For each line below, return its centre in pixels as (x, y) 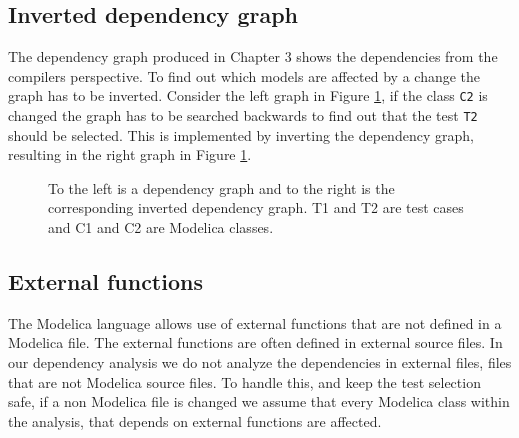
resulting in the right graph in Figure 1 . (130, 154)
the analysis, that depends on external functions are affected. (195, 420)
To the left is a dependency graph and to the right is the (221, 187)
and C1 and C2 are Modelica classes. (161, 227)
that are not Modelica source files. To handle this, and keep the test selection (244, 381)
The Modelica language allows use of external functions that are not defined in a (255, 322)
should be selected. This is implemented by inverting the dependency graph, (241, 134)
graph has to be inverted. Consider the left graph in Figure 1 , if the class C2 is (248, 95)
